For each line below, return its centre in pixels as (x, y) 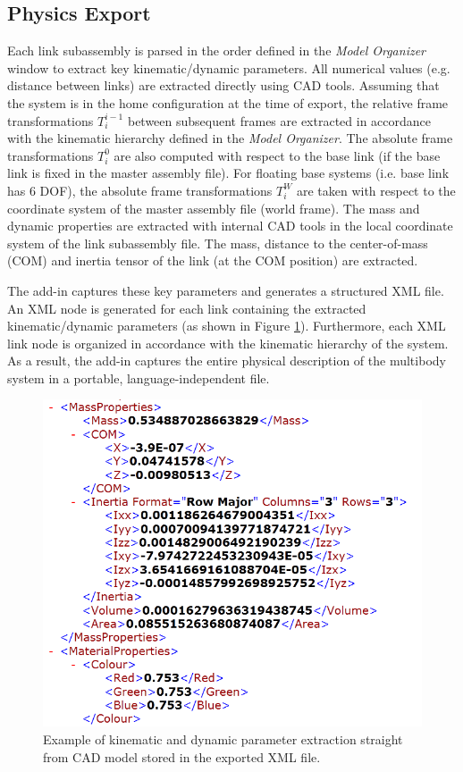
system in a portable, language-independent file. (139, 378)
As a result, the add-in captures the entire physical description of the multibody (227, 361)
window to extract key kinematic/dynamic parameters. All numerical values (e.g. (229, 67)
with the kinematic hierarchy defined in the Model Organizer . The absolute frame (230, 138)
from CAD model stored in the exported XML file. (182, 756)
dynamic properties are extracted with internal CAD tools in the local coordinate (230, 226)
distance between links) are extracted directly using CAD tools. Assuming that (223, 85)
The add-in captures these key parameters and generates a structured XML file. (226, 290)
